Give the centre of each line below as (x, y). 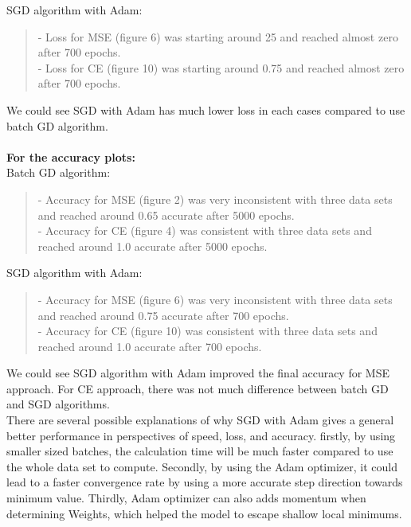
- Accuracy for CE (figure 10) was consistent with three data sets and (207, 331)
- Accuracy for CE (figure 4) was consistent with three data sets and (205, 230)
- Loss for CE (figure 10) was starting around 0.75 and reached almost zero (221, 67)
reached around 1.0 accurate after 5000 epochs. (153, 246)
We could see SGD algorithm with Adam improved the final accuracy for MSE (198, 373)
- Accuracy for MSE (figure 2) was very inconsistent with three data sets (215, 199)
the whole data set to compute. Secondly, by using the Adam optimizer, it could (202, 466)
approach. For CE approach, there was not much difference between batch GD (198, 388)
